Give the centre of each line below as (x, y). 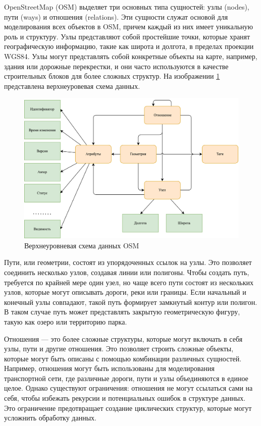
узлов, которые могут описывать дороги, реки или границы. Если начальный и (125, 292)
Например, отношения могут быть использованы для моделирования (109, 368)
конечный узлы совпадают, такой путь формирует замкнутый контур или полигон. (131, 302)
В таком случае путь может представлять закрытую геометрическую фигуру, (122, 312)
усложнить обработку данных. (50, 418)
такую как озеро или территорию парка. (66, 321)
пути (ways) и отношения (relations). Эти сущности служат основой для (116, 16)
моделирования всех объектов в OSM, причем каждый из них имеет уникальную (129, 26)
